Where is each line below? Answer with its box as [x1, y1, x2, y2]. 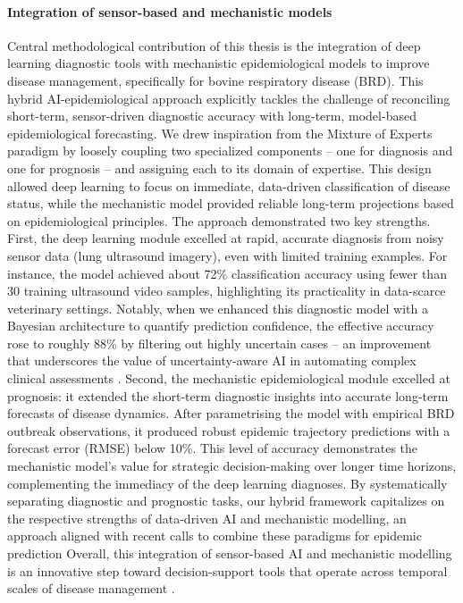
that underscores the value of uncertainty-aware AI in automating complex [7, 351, 417, 370]
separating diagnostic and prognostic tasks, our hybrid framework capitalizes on [7, 491, 445, 510]
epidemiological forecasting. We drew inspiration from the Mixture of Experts [7, 123, 433, 142]
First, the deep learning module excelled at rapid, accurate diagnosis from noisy [7, 229, 444, 247]
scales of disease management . [7, 579, 175, 598]
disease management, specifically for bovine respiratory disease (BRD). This [7, 71, 424, 89]
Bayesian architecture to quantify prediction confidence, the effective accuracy [7, 316, 434, 335]
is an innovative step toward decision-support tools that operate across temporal [7, 561, 448, 580]
